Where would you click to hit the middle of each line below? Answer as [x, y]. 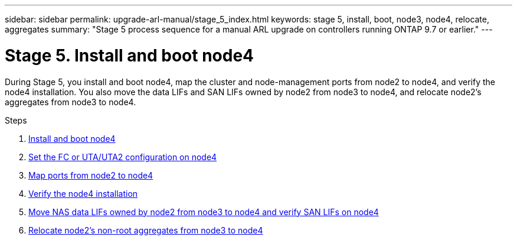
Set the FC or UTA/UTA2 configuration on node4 [123, 157]
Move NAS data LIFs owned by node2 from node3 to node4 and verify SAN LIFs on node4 [204, 212]
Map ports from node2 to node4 [91, 175]
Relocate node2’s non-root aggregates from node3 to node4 [146, 230]
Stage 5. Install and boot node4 [130, 55]
